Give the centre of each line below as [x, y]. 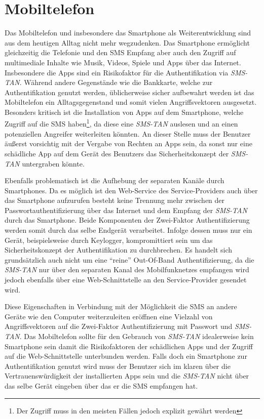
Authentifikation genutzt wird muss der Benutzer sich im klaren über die [118, 366]
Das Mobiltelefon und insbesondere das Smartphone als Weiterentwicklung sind [128, 33]
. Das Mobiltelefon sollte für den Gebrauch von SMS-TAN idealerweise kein [137, 336]
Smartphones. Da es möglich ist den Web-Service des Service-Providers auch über [131, 190]
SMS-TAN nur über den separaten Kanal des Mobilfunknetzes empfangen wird [127, 269]
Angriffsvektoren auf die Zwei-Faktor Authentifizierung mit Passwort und [119, 326]
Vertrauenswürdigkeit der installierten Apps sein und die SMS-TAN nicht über [127, 376]
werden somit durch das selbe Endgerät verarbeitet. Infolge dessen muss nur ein [128, 230]
